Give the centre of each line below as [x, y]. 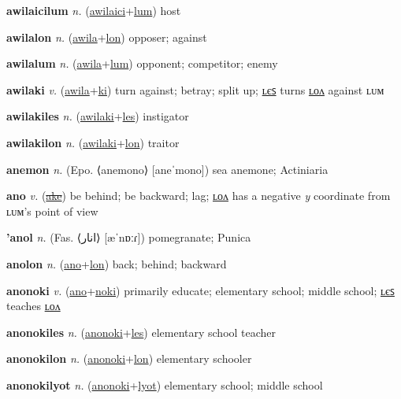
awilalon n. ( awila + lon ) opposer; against [107, 37]
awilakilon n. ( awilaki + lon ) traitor [93, 142]
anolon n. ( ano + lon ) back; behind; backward [117, 263]
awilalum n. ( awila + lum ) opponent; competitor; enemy [142, 63]
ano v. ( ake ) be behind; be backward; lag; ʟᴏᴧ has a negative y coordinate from [199, 196]
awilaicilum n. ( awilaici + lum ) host [94, 10]
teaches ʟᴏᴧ [33, 306]
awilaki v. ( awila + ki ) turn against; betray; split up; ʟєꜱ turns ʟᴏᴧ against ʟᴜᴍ [195, 89]
